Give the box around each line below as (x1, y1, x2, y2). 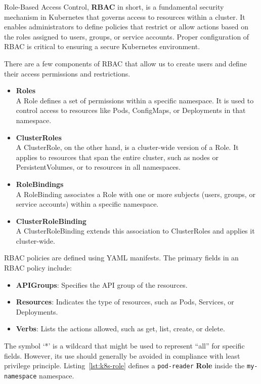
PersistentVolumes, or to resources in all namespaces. (16, 162, 181, 172)
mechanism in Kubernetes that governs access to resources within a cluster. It (4, 11, 245, 22)
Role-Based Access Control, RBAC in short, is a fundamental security (4, 2, 224, 12)
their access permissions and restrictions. (4, 68, 130, 79)
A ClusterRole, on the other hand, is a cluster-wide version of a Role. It (16, 142, 239, 152)
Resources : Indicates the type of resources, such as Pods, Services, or (16, 296, 234, 307)
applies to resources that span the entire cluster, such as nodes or (16, 151, 219, 162)
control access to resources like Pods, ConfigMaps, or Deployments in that (16, 105, 246, 116)
